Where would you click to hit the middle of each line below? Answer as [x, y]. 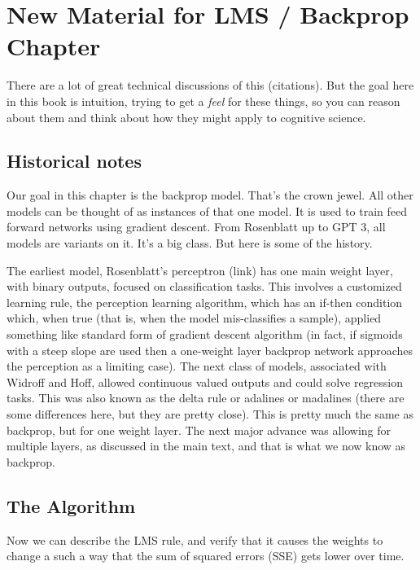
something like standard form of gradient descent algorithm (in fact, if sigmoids [205, 334]
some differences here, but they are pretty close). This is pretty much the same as [210, 414]
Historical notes [74, 161]
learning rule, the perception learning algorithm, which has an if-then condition [205, 302]
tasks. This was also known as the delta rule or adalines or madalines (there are [206, 398]
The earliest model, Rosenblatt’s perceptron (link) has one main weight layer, [200, 270]
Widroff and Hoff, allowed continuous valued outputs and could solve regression [205, 381]
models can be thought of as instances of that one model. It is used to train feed [207, 210]
